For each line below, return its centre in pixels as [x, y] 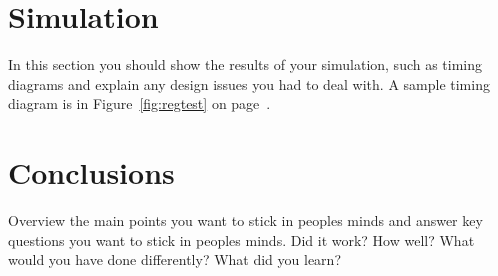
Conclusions [91, 172]
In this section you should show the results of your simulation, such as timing [245, 64]
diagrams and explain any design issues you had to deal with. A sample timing [249, 83]
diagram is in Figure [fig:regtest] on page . [139, 103]
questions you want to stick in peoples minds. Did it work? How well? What [241, 239]
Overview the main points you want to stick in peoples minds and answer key [245, 220]
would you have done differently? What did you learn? [174, 259]
